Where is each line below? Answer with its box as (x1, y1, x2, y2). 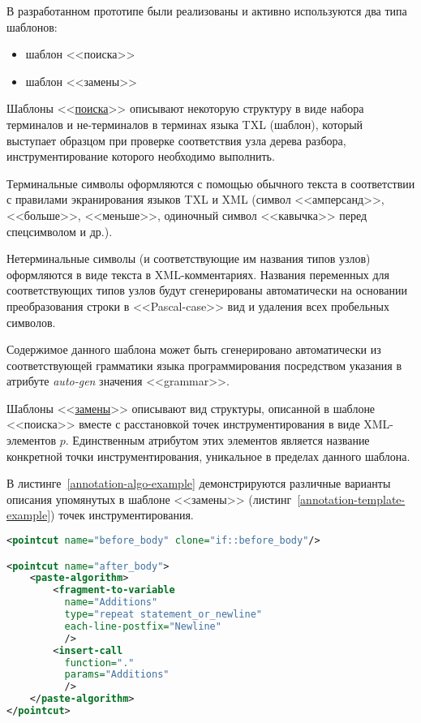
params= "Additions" (64, 669, 170, 681)
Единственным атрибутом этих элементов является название (72, 432, 370, 449)
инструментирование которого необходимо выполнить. (6, 148, 275, 165)
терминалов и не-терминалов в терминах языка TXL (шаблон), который (6, 115, 363, 132)
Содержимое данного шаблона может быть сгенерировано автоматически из (6, 341, 381, 358)
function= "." (64, 656, 135, 669)
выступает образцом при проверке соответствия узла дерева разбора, (6, 131, 346, 148)
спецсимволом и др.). (6, 222, 113, 239)
